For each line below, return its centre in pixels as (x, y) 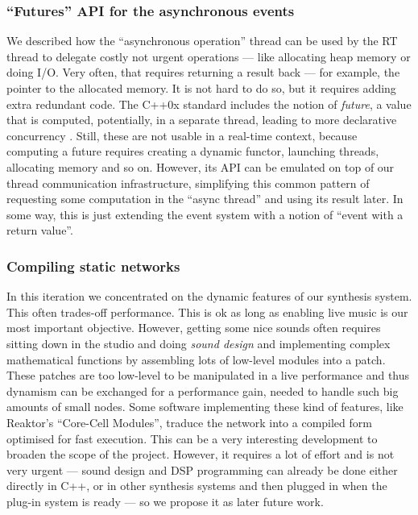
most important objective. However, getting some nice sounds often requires (194, 328)
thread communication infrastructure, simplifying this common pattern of (188, 183)
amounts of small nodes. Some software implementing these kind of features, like (205, 407)
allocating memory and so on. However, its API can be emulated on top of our (201, 166)
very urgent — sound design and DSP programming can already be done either (202, 469)
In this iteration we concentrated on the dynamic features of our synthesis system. (209, 296)
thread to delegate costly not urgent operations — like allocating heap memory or (209, 56)
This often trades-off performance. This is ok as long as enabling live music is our (207, 311)
